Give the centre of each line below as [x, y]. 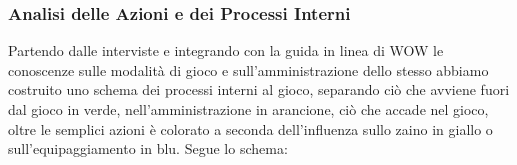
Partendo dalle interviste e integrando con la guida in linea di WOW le [226, 50]
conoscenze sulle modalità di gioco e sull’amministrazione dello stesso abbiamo [248, 69]
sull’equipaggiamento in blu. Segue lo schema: [148, 148]
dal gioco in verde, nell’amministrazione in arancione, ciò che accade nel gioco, [248, 109]
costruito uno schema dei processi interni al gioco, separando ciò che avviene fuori [259, 89]
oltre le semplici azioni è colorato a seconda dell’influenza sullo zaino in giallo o [250, 128]
